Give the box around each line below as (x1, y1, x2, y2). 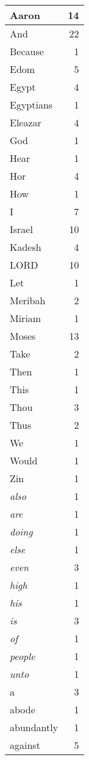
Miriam (10, 311, 41, 325)
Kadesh (10, 240, 41, 254)
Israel (10, 222, 33, 236)
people (10, 649, 35, 663)
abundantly (10, 720, 59, 734)
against (10, 738, 40, 752)
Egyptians (10, 98, 53, 112)
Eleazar (10, 115, 41, 129)
